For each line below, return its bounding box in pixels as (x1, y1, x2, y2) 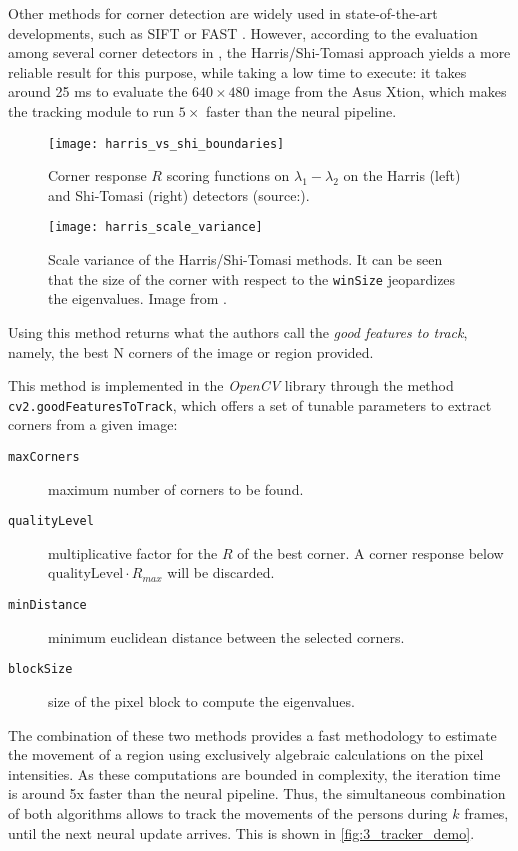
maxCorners (8, 449, 80, 464)
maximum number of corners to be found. (48, 478, 304, 499)
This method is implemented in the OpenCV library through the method (8, 375, 454, 396)
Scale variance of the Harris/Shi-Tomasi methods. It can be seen (48, 249, 443, 270)
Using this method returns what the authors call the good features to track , (8, 321, 468, 342)
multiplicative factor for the (48, 542, 218, 563)
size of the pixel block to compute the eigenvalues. (48, 690, 355, 711)
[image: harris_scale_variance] (48, 220, 263, 235)
